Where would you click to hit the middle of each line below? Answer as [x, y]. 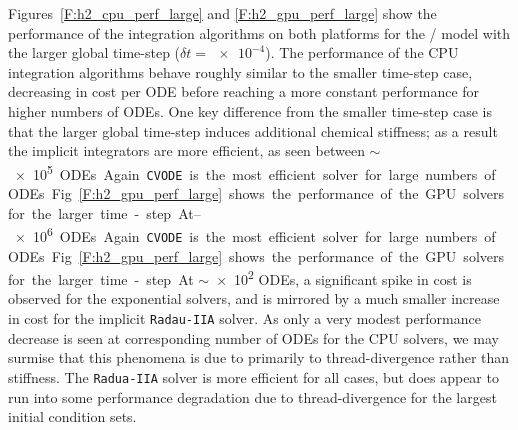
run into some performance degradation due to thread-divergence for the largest [252, 396]
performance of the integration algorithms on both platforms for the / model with [259, 32]
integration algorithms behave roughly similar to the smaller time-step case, [240, 71]
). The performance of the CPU [362, 52]
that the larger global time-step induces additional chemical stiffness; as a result [253, 130]
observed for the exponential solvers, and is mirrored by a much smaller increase [254, 298]
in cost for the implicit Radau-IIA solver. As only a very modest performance [244, 318]
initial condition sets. [72, 416]
